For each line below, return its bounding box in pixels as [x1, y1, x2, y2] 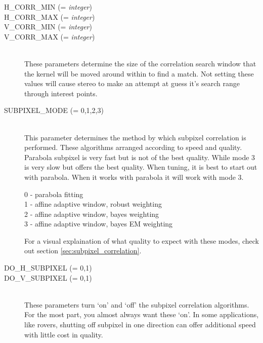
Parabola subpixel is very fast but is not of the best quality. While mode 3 [24, 151, 255, 162]
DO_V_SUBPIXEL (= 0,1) [4, 272, 92, 283]
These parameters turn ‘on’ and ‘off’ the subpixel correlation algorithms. [24, 299, 249, 310]
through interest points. [24, 88, 98, 98]
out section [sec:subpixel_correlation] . [24, 245, 142, 256]
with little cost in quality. [24, 329, 103, 339]
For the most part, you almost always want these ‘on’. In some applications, [24, 309, 259, 320]
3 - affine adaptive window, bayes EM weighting [24, 218, 173, 229]
